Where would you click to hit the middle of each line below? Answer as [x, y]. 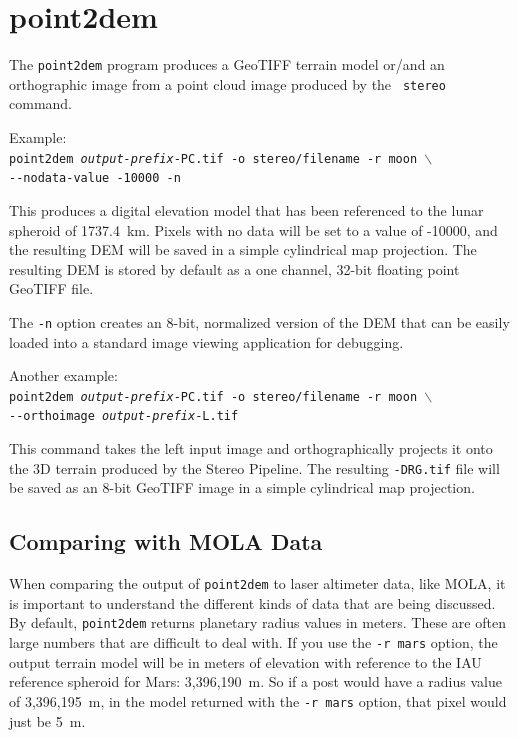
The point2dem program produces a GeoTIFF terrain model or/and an [227, 64]
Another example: [63, 375]
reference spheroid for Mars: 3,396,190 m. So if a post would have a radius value [255, 681]
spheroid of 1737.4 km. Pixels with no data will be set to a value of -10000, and [253, 229]
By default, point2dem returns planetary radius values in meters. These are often [257, 622]
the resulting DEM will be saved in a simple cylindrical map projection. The [243, 249]
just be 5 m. [47, 720]
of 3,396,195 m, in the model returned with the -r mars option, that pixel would [258, 700]
